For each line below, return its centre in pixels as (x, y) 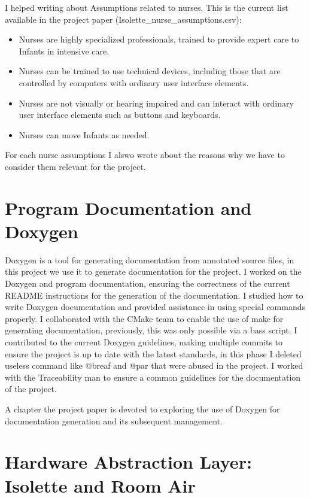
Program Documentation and (128, 207)
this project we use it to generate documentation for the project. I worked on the (153, 271)
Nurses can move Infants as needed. (84, 134)
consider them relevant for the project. (75, 166)
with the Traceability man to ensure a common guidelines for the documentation (153, 377)
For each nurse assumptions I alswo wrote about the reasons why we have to (145, 155)
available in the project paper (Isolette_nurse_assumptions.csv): (123, 19)
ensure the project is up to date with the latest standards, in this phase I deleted (153, 353)
